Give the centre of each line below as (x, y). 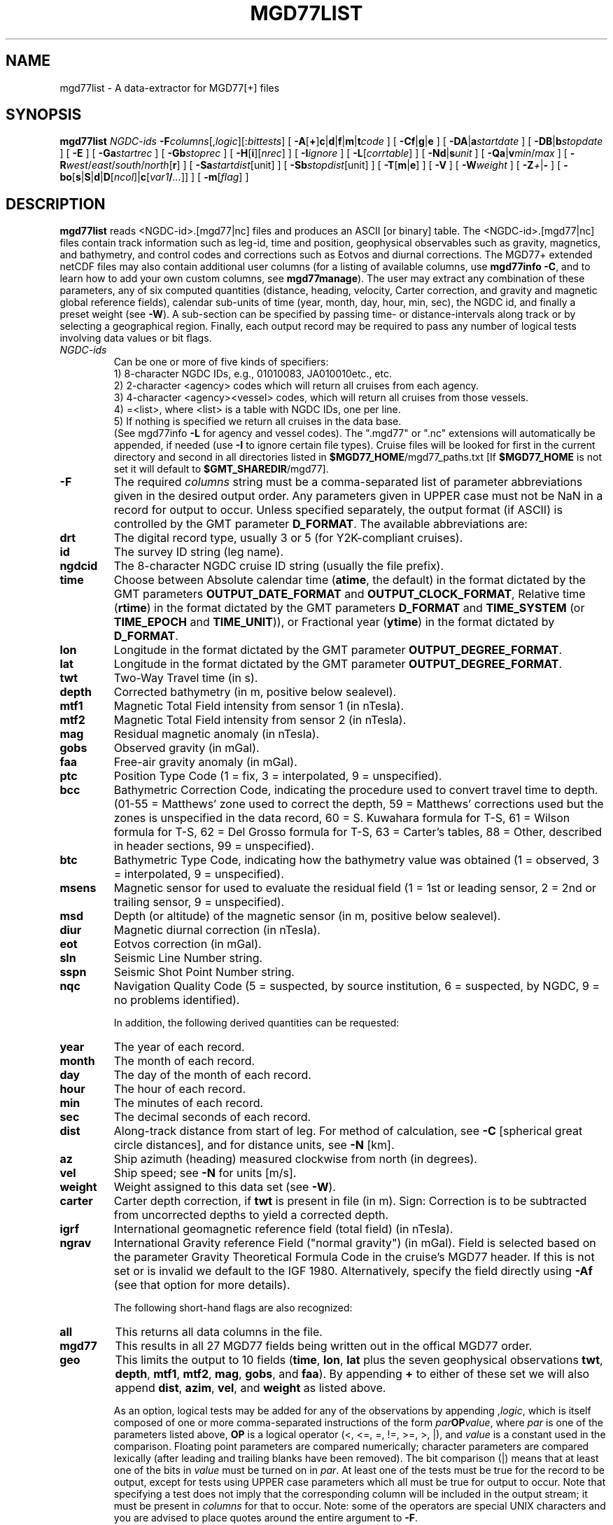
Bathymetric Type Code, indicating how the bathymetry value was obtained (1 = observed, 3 (357, 860)
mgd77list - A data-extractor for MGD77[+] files (170, 88)
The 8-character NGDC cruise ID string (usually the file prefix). (279, 566)
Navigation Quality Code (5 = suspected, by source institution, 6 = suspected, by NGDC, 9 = (357, 986)
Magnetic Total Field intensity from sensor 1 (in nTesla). (259, 706)
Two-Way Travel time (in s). (186, 678)
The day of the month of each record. (212, 1075)
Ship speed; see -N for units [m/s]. (205, 1173)
